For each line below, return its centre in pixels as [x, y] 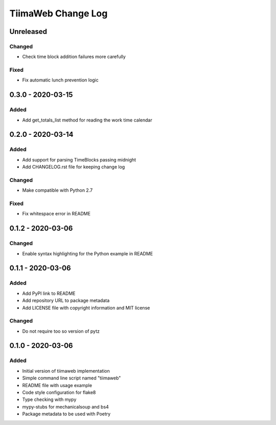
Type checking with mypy [49, 399]
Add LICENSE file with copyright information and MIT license [86, 308]
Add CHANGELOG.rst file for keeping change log [74, 167]
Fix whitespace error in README [56, 214]
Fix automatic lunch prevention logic [61, 80]
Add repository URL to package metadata [66, 300]
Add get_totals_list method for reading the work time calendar [87, 120]
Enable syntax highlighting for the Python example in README [88, 253]
